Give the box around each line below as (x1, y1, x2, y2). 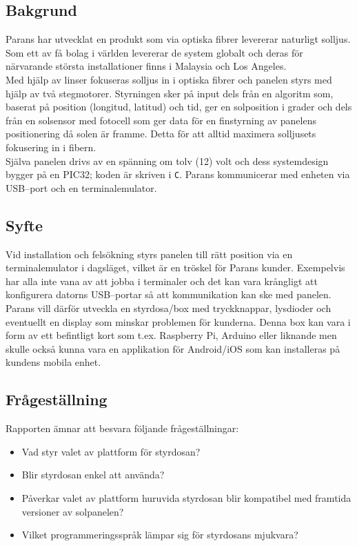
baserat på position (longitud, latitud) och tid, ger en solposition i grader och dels (6, 99, 352, 114)
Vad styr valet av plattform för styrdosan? (21, 444, 201, 458)
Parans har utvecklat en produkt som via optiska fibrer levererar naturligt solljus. (6, 32, 351, 46)
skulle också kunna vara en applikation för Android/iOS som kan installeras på (6, 341, 340, 355)
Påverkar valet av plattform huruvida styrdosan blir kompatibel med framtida (21, 490, 351, 505)
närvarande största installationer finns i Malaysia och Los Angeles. (6, 59, 287, 73)
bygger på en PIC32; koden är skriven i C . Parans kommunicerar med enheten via (6, 167, 350, 182)
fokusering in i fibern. (6, 139, 96, 154)
